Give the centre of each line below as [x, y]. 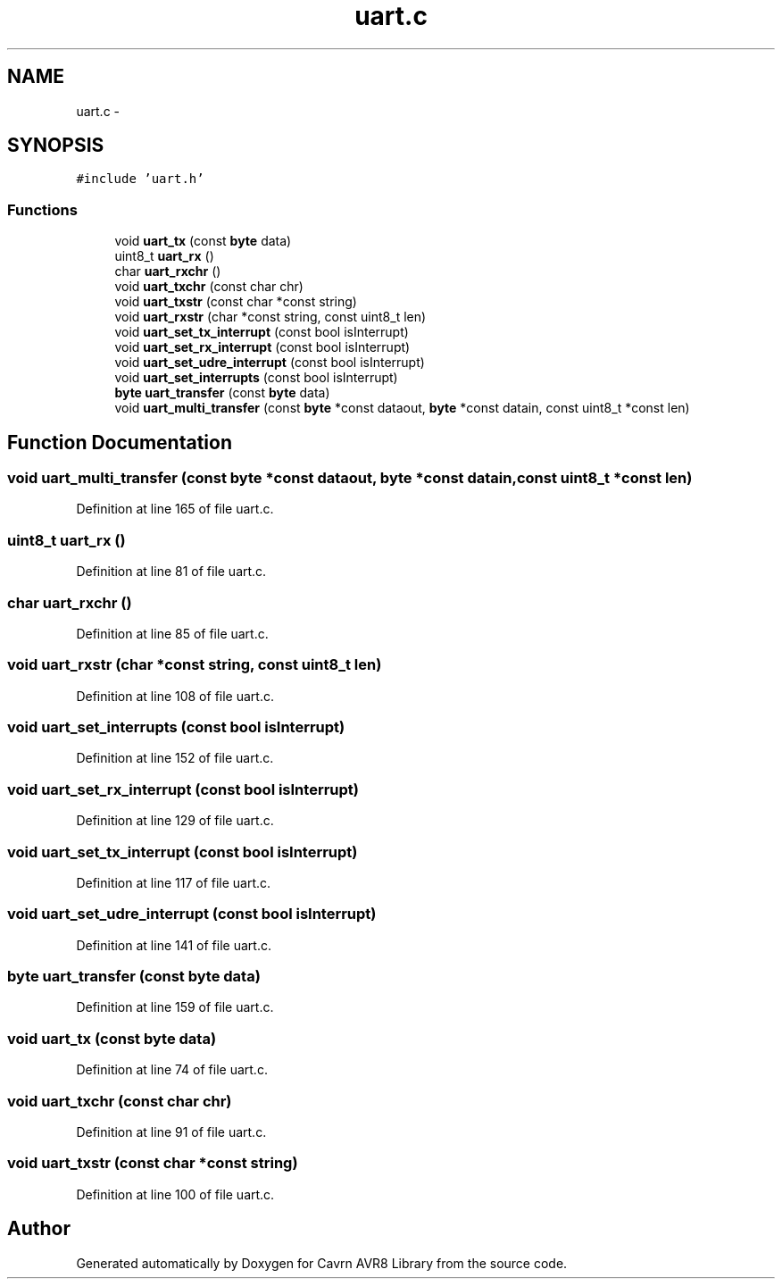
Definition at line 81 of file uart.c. [171, 572]
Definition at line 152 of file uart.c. [175, 758]
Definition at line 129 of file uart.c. [175, 821]
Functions [42, 209]
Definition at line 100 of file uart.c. [175, 1194]
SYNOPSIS [56, 146]
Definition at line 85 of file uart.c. [172, 633]
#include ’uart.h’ [140, 179]
